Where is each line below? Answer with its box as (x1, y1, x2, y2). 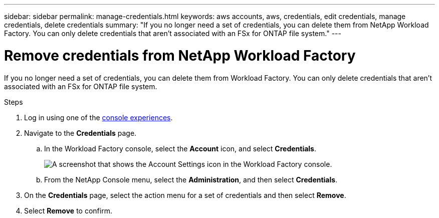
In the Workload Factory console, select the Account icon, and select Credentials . (44, 144, 316, 153)
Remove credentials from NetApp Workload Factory (4, 47, 356, 64)
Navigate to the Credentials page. (24, 128, 137, 137)
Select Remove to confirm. (24, 206, 112, 215)
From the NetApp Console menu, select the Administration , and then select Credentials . (44, 175, 338, 184)
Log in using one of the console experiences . (24, 113, 173, 122)
